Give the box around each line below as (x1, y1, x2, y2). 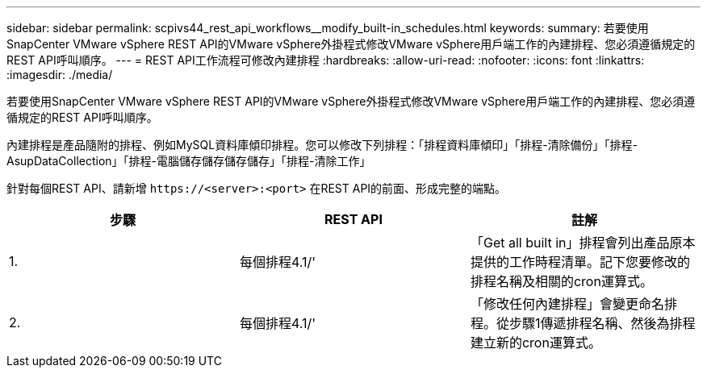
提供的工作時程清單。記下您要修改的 (470, 254, 690, 270)
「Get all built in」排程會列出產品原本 (470, 235, 696, 251)
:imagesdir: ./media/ (6, 68, 113, 81)
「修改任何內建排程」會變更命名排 (470, 296, 677, 312)
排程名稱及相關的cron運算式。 (470, 273, 653, 289)
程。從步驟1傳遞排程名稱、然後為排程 (470, 315, 696, 331)
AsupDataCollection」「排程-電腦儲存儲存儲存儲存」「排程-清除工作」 (6, 154, 371, 168)
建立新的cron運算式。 (470, 335, 601, 351)
